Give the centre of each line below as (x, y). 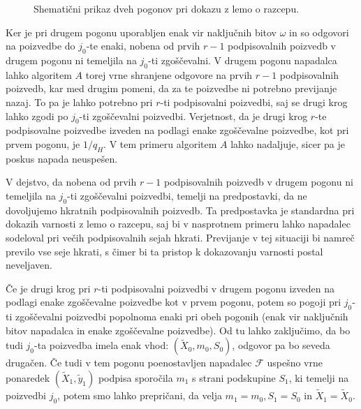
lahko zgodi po (37, 116)
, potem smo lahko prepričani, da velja (140, 395)
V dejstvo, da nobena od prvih (71, 182)
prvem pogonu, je (43, 143)
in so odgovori (319, 32)
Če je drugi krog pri (48, 288)
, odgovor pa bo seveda (281, 345)
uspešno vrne (295, 363)
